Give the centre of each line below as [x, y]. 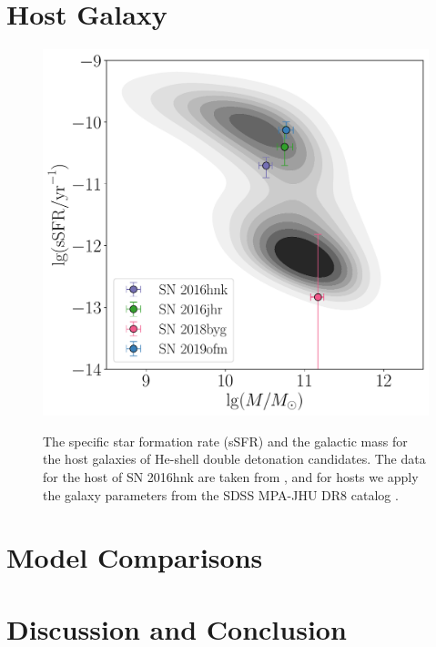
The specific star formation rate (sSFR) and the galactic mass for [225, 441]
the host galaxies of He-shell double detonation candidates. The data [234, 459]
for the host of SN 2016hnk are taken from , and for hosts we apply [231, 476]
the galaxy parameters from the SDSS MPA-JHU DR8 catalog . [221, 494]
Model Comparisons [135, 557]
